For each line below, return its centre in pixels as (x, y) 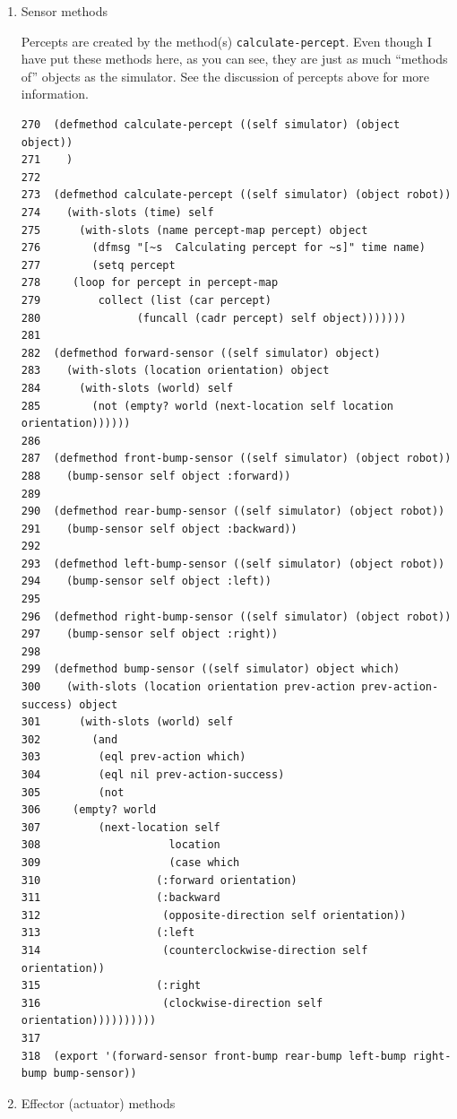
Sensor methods (65, 11)
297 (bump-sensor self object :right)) (150, 634)
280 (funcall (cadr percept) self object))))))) (214, 318)
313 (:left (108, 933)
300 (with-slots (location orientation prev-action (188, 687)
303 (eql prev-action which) (134, 757)
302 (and (69, 739)
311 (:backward (121, 898)
